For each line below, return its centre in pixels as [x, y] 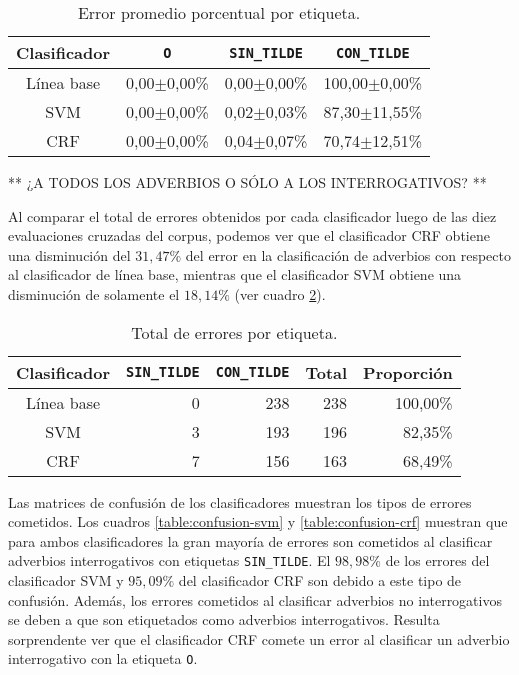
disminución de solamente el [94, 293]
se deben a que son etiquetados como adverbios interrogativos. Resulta [224, 619]
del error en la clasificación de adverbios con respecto [348, 254]
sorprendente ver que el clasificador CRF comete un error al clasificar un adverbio [259, 638]
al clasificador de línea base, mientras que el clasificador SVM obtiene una [235, 274]
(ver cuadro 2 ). [280, 293]
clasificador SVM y [66, 580]
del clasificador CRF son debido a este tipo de [320, 580]
